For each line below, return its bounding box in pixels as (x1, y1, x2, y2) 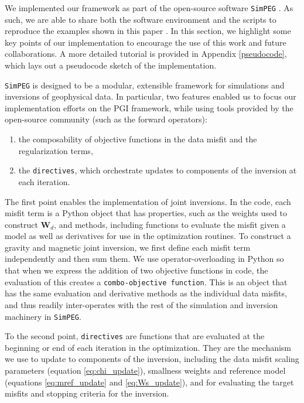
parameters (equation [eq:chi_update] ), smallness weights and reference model (5, 364, 286, 376)
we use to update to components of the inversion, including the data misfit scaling (5, 353, 299, 365)
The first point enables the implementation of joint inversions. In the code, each (5, 195, 291, 207)
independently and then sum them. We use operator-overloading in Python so (5, 252, 284, 265)
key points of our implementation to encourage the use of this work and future (5, 36, 286, 48)
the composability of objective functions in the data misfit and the (18, 133, 257, 145)
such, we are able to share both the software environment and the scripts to (5, 13, 276, 25)
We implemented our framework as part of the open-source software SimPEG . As (5, 2, 293, 13)
